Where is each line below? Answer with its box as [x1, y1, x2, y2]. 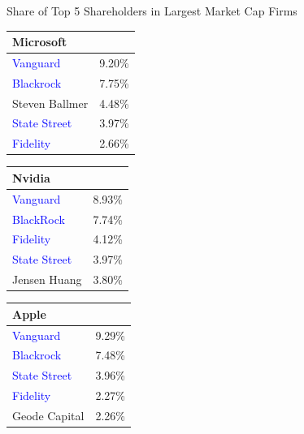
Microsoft [12, 33, 67, 50]
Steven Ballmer [12, 94, 89, 111]
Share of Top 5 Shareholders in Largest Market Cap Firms [7, 2, 297, 19]
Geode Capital [12, 406, 85, 423]
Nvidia [12, 169, 50, 186]
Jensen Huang [12, 271, 82, 288]
